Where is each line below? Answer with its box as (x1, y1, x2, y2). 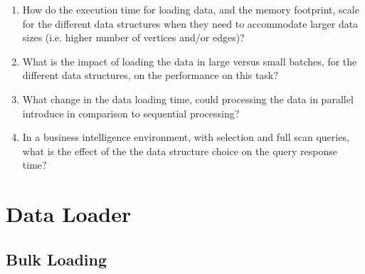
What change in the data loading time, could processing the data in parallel (22, 91, 354, 106)
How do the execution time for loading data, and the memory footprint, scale (22, 2, 359, 16)
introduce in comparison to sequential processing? (22, 105, 240, 120)
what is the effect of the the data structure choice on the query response (22, 143, 337, 158)
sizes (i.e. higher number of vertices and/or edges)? (22, 30, 245, 45)
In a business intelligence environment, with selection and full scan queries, (22, 130, 349, 144)
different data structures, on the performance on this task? (22, 68, 278, 83)
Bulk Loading (6, 248, 107, 270)
